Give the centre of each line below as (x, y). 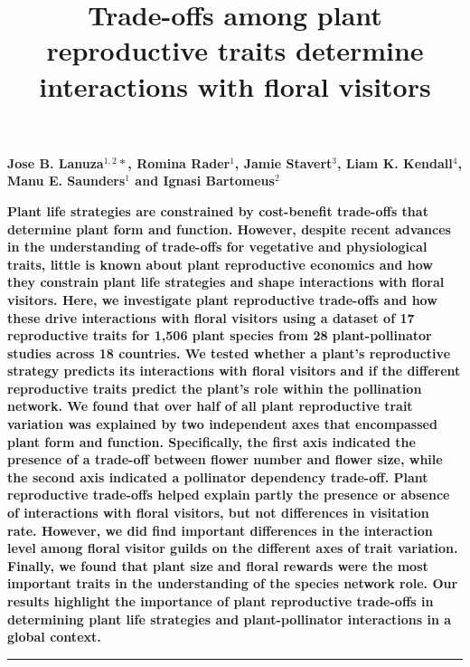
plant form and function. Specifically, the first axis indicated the (211, 441)
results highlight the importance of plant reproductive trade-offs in (221, 601)
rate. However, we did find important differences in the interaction (220, 530)
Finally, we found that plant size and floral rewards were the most (218, 565)
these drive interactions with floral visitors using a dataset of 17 (211, 317)
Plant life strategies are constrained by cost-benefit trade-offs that (218, 210)
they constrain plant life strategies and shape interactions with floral (226, 282)
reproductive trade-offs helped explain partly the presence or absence (229, 495)
